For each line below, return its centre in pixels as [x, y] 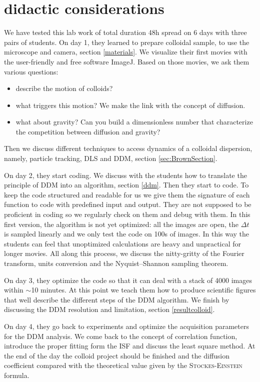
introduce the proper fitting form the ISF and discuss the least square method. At [130, 346]
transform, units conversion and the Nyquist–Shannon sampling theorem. [116, 263]
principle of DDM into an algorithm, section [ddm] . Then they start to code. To [126, 185]
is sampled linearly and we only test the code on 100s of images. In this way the [127, 234]
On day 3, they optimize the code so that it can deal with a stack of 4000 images [128, 280]
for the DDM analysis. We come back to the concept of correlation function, [121, 336]
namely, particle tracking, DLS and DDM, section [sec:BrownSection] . [111, 158]
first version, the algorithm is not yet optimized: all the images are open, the [121, 224]
